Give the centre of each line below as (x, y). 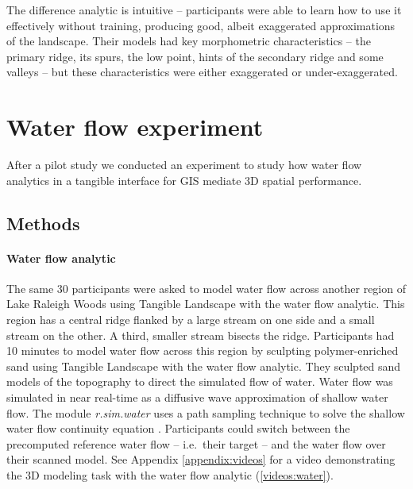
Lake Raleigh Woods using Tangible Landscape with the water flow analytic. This (206, 304)
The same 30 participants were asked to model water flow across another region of (206, 288)
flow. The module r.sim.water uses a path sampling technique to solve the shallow (206, 412)
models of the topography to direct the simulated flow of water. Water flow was (200, 381)
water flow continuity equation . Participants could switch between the (178, 428)
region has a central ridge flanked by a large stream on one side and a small (191, 320)
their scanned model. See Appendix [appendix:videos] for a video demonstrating (201, 459)
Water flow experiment (135, 127)
